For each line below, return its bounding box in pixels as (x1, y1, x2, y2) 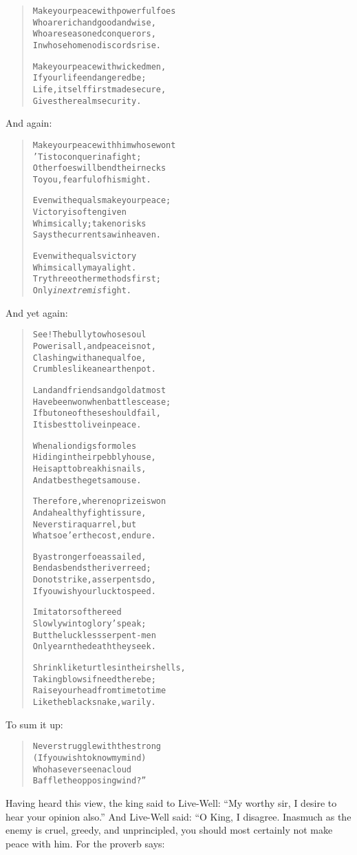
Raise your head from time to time (32, 686, 166, 696)
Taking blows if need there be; (32, 674, 156, 684)
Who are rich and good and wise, (32, 17, 156, 28)
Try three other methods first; (32, 274, 161, 284)
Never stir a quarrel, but (32, 519, 137, 529)
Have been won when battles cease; (32, 397, 171, 407)
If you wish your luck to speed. (32, 586, 156, 596)
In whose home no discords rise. (32, 40, 161, 50)
